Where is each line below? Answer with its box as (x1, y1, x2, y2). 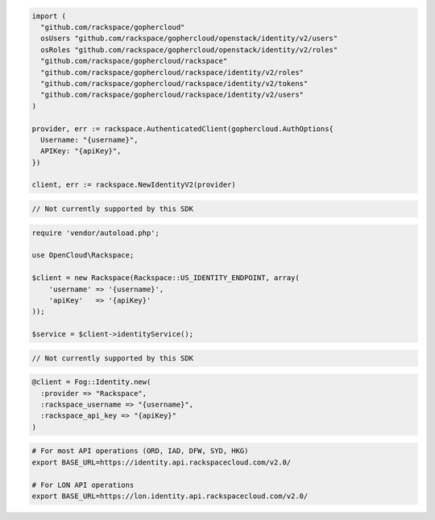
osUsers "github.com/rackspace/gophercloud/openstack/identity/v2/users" (40, 34, 338, 43)
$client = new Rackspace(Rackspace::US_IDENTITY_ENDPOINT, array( (31, 274, 300, 283)
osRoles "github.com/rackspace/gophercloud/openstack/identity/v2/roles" (40, 45, 338, 54)
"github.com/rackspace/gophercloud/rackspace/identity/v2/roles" (40, 68, 304, 76)
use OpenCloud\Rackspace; (31, 250, 135, 260)
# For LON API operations (31, 480, 135, 489)
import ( (31, 11, 67, 20)
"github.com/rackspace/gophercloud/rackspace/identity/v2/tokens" (40, 79, 309, 88)
